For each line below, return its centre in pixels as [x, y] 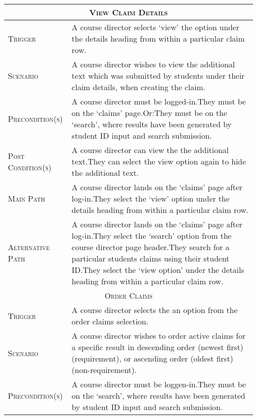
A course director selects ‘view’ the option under [156, 27]
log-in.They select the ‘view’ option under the [151, 198]
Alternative [29, 247]
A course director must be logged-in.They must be [159, 101]
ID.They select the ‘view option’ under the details [158, 270]
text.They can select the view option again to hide [159, 161]
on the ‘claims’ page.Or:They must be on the [150, 113]
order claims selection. [110, 321]
